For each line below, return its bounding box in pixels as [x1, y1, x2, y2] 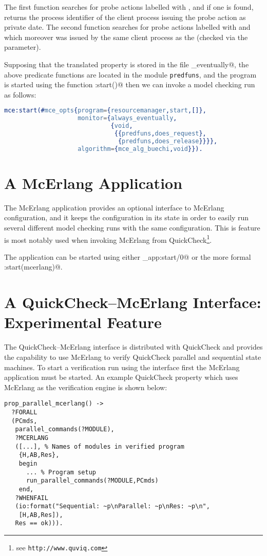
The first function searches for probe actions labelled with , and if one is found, [4, 2, 254, 12]
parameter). [4, 42, 41, 52]
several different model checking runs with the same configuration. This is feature [4, 222, 260, 233]
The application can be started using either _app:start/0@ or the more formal [4, 251, 251, 262]
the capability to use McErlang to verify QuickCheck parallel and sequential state [4, 351, 261, 362]
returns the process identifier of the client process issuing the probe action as [4, 11, 246, 22]
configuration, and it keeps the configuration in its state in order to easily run [4, 212, 249, 223]
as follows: [4, 89, 36, 100]
